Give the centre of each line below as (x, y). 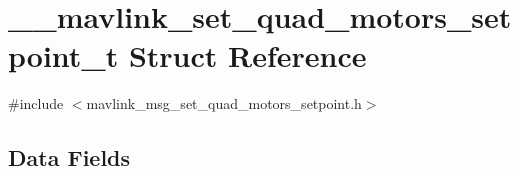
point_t (63, 55)
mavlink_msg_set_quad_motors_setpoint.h (224, 103)
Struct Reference (247, 55)
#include (36, 103)
